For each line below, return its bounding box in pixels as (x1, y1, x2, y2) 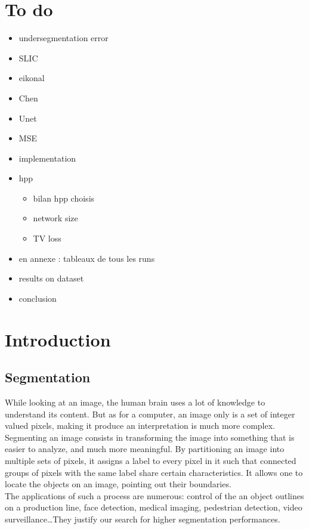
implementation (18, 151, 76, 164)
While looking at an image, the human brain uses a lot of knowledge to (5, 396, 265, 409)
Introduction (5, 327, 111, 351)
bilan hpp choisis (33, 191, 95, 204)
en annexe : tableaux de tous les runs (18, 252, 155, 264)
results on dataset (18, 272, 84, 284)
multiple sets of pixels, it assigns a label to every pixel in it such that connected (5, 454, 296, 466)
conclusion (18, 292, 57, 304)
